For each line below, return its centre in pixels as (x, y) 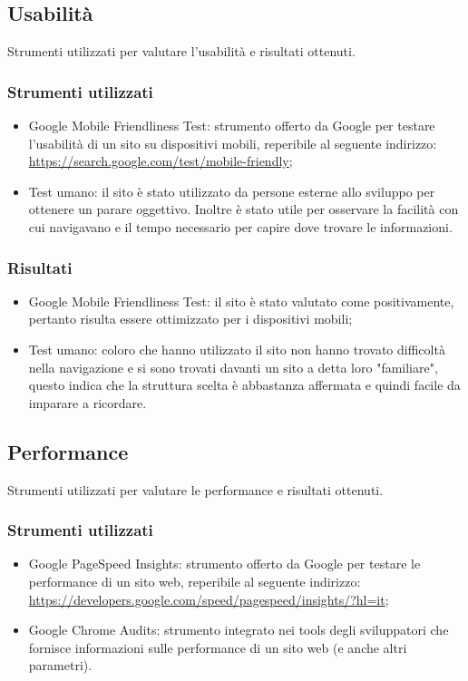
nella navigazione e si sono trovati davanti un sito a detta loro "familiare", (233, 367)
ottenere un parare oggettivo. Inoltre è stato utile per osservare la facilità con (244, 209)
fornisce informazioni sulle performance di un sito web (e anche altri (218, 647)
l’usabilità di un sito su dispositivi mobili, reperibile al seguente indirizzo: (233, 143)
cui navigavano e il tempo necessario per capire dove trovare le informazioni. (240, 226)
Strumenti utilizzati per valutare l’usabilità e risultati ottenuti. (181, 51)
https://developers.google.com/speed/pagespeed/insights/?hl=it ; (209, 599)
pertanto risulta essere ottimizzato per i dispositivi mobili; (190, 319)
